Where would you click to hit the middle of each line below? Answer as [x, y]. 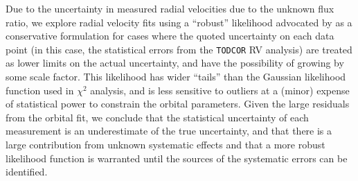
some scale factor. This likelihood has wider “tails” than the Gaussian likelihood [176, 77]
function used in [40, 90]
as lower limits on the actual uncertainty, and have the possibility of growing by [175, 63]
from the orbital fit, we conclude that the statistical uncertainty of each [157, 117]
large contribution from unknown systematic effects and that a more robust [165, 144]
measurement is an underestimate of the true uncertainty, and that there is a [169, 131]
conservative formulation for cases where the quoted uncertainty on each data [170, 36]
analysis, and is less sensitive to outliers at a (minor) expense [220, 90]
